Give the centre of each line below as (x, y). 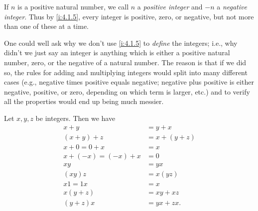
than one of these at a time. (47, 26)
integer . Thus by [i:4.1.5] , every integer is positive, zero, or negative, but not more (129, 16)
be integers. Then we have (75, 118)
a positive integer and (170, 6)
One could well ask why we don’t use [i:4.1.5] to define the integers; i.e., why (121, 43)
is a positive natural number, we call (73, 6)
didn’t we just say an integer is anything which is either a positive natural (117, 53)
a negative (232, 6)
